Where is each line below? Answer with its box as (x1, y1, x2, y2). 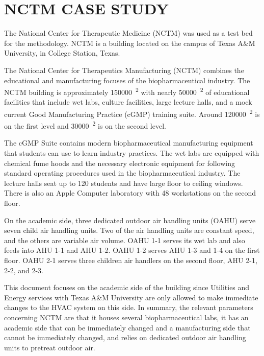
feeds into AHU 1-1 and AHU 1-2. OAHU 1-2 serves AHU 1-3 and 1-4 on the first (4, 245, 260, 255)
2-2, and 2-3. (4, 265, 43, 275)
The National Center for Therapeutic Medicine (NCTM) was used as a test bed (4, 28, 253, 38)
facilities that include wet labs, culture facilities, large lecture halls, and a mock (4, 97, 252, 107)
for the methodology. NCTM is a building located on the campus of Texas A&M (4, 37, 255, 48)
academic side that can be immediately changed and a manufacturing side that (4, 322, 251, 333)
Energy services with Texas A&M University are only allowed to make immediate (4, 292, 258, 302)
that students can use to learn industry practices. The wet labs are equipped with (4, 148, 259, 158)
